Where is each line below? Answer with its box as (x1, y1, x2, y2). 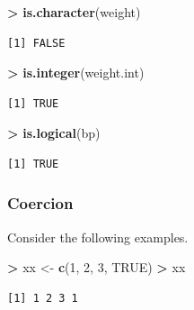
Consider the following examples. (7, 227, 189, 246)
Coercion (7, 192, 74, 214)
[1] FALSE (7, 36, 66, 50)
